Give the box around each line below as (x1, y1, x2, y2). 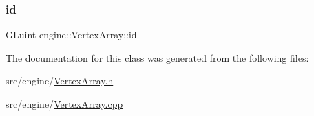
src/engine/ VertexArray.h (6, 73, 114, 88)
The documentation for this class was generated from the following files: (6, 50, 309, 65)
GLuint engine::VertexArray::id (6, 27, 137, 42)
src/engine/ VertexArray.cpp (6, 97, 123, 111)
